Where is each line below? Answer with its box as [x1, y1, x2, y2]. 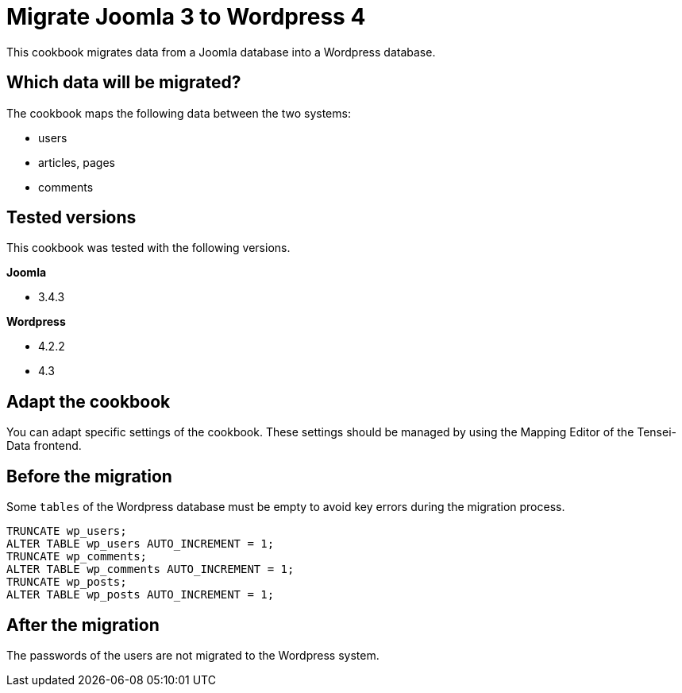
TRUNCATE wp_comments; [6, 550, 148, 563]
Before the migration [6, 466, 172, 486]
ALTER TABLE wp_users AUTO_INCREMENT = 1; [6, 537, 275, 551]
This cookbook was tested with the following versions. [6, 241, 291, 255]
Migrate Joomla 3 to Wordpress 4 [6, 3, 366, 30]
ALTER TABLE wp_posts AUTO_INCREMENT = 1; [6, 588, 275, 602]
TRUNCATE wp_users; [6, 525, 127, 538]
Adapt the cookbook [6, 391, 171, 412]
